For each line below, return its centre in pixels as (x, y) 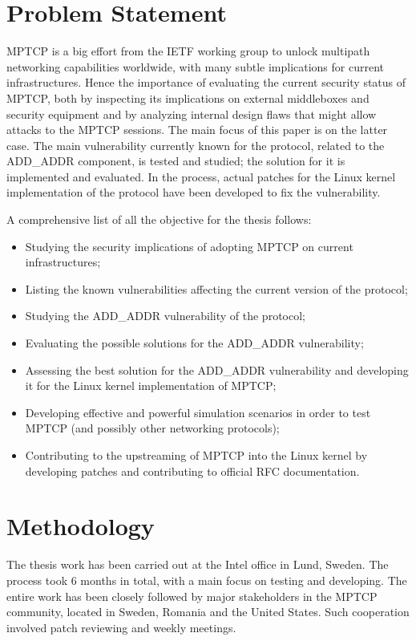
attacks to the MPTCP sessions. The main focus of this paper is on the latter (197, 130)
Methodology (81, 526)
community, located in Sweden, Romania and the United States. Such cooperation (208, 612)
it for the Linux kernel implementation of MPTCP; (151, 385)
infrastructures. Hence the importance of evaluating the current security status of (206, 82)
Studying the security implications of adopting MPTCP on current (189, 246)
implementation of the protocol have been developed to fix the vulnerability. (194, 192)
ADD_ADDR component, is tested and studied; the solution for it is (176, 161)
